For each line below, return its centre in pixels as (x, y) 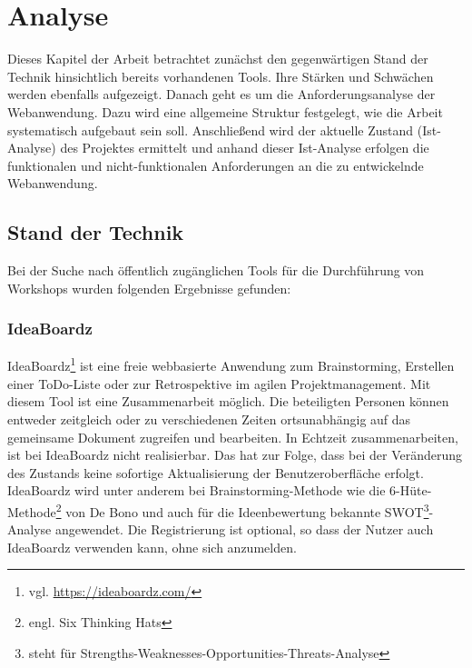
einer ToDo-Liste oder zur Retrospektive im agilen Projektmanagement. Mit (219, 383)
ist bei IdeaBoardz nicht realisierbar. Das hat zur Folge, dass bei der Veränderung (235, 455)
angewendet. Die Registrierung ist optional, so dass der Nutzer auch (244, 529)
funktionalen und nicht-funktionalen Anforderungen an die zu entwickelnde (216, 165)
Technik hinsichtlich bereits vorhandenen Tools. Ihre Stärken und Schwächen (221, 76)
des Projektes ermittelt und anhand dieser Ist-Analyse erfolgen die (245, 148)
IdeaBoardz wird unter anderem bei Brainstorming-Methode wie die (197, 490)
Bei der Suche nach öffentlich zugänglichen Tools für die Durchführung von (216, 270)
